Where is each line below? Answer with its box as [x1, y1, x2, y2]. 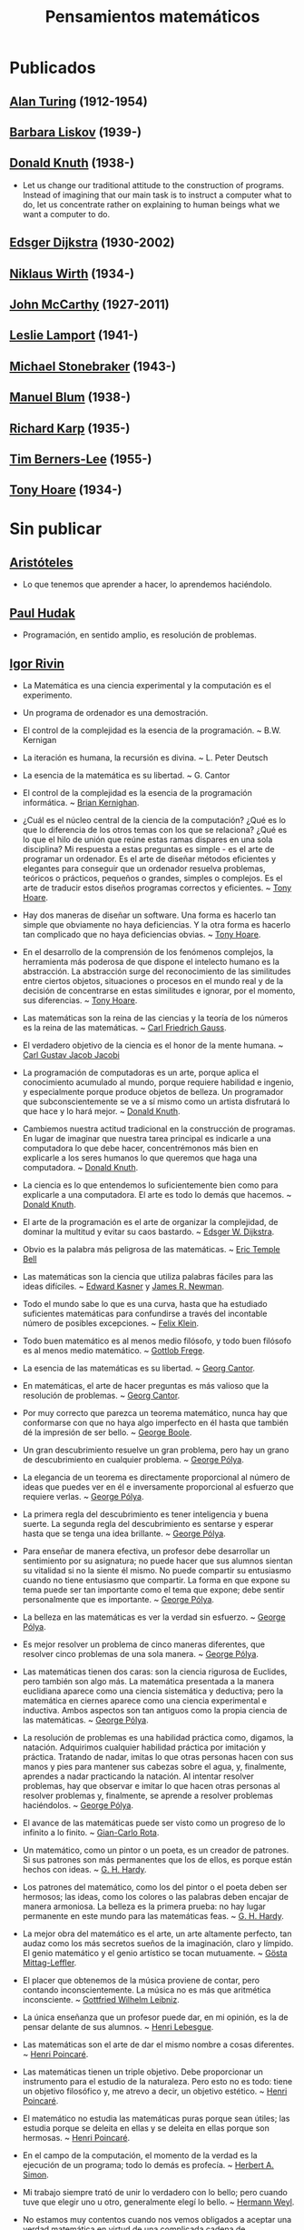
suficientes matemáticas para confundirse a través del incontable [22, 1308, 268, 1319]
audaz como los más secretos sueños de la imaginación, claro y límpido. [22, 1937, 294, 1948]
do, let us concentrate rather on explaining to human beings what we [22, 198, 280, 210]
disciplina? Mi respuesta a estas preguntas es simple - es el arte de [22, 843, 275, 854]
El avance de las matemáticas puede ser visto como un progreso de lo [22, 1817, 286, 1828]
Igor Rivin [9, 656, 65, 671]
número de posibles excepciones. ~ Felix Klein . [22, 1317, 200, 1329]
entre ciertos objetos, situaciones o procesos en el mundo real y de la [22, 975, 284, 986]
